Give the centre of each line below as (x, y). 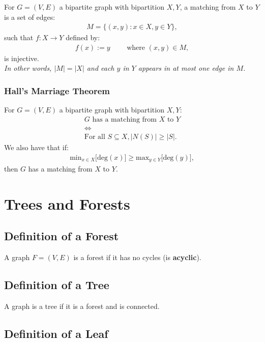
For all (95, 137)
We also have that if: (36, 147)
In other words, (28, 68)
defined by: (83, 37)
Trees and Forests (67, 203)
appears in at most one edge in (186, 68)
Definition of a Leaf (56, 333)
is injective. (22, 58)
